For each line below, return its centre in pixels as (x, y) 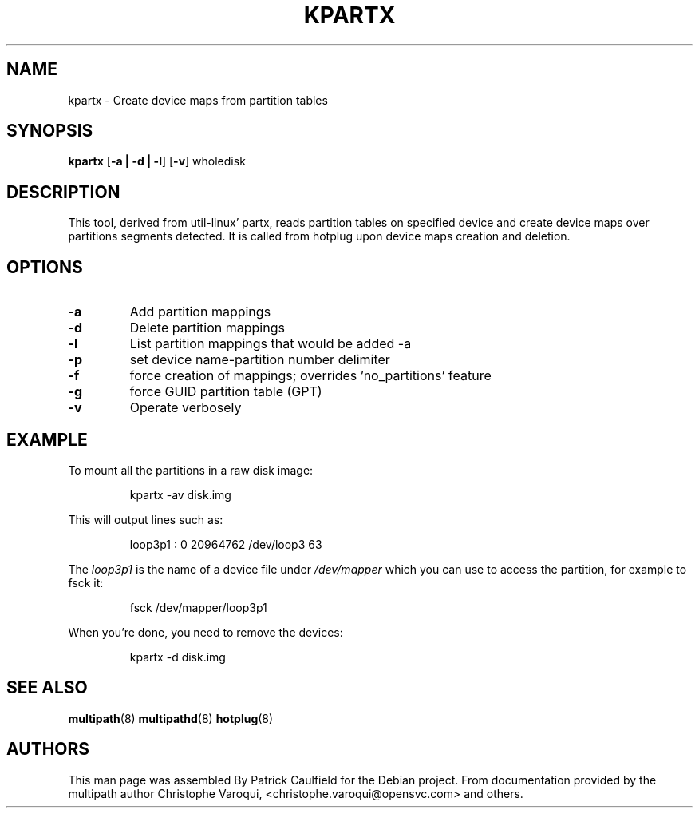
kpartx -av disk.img (180, 494)
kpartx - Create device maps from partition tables (198, 100)
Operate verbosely (186, 408)
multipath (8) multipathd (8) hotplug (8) (171, 718)
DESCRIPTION (63, 192)
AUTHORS (48, 749)
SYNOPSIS (50, 131)
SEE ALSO (47, 688)
